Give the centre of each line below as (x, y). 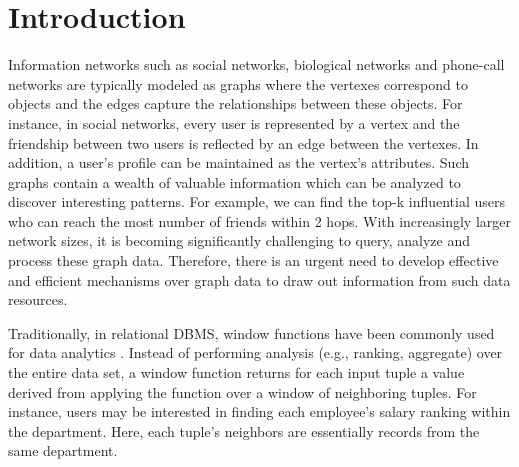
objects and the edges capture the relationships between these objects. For (235, 103)
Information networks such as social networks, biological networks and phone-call (256, 64)
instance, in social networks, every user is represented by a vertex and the (234, 122)
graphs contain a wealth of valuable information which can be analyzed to (234, 181)
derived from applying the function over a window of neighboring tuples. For (242, 391)
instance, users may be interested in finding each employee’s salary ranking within (259, 411)
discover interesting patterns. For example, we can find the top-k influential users (256, 201)
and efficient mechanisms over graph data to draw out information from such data (259, 279)
